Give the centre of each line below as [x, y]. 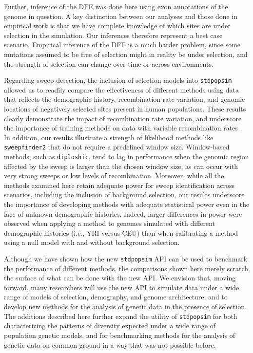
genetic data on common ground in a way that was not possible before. [110, 344]
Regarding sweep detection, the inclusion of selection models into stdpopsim [118, 80]
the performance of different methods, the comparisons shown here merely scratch [126, 268]
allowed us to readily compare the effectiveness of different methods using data [121, 89]
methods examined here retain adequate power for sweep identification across [119, 185]
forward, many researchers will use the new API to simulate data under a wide [122, 287]
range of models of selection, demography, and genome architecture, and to [116, 297]
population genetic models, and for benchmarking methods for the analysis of [120, 335]
